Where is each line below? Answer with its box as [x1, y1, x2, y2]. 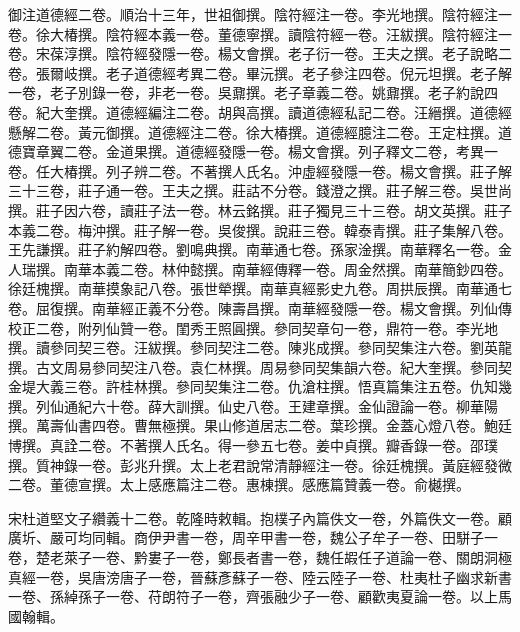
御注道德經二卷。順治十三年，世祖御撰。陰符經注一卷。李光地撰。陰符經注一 [8, 4, 512, 24]
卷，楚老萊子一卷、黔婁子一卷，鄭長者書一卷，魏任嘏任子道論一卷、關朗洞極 [8, 547, 512, 568]
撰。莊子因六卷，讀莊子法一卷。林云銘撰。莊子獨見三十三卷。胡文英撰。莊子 [8, 199, 512, 220]
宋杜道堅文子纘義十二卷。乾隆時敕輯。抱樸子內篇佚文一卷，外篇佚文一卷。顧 [8, 507, 512, 528]
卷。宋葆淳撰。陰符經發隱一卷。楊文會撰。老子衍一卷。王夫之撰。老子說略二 [8, 43, 512, 64]
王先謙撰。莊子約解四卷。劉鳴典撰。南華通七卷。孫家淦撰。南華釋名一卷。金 [8, 239, 512, 260]
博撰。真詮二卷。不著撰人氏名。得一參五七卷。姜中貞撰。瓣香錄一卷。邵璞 [8, 435, 498, 456]
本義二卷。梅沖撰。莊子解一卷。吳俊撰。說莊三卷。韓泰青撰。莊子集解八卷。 [8, 219, 512, 240]
